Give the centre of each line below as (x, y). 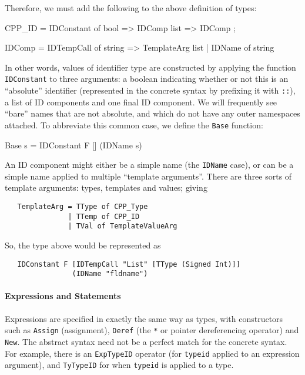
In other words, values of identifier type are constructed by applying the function (150, 67)
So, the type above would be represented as (83, 245)
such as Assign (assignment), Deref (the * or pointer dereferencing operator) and (152, 330)
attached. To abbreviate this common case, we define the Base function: (134, 125)
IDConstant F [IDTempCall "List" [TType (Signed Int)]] (129, 264)
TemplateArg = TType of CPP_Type (83, 206)
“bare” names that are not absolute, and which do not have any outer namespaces (152, 113)
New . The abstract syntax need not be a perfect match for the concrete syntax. (146, 341)
